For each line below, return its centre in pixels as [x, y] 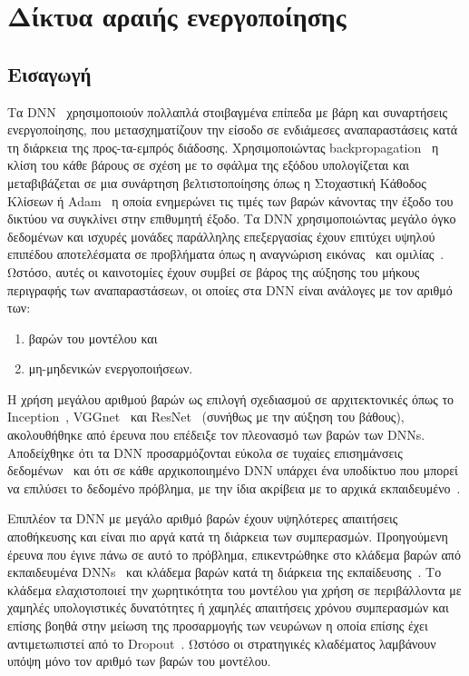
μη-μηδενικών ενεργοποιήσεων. [111, 368]
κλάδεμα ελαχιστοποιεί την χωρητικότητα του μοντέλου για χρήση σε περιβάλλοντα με [234, 589]
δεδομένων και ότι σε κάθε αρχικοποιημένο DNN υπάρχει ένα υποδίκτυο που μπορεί [233, 470]
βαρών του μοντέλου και [93, 338]
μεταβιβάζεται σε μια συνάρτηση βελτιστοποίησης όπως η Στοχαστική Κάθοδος [217, 182]
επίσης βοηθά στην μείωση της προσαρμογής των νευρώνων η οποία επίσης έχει [218, 626]
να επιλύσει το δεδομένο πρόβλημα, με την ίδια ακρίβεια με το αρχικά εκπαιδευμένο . [234, 487]
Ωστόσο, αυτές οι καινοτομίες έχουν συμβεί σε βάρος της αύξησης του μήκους [214, 271]
